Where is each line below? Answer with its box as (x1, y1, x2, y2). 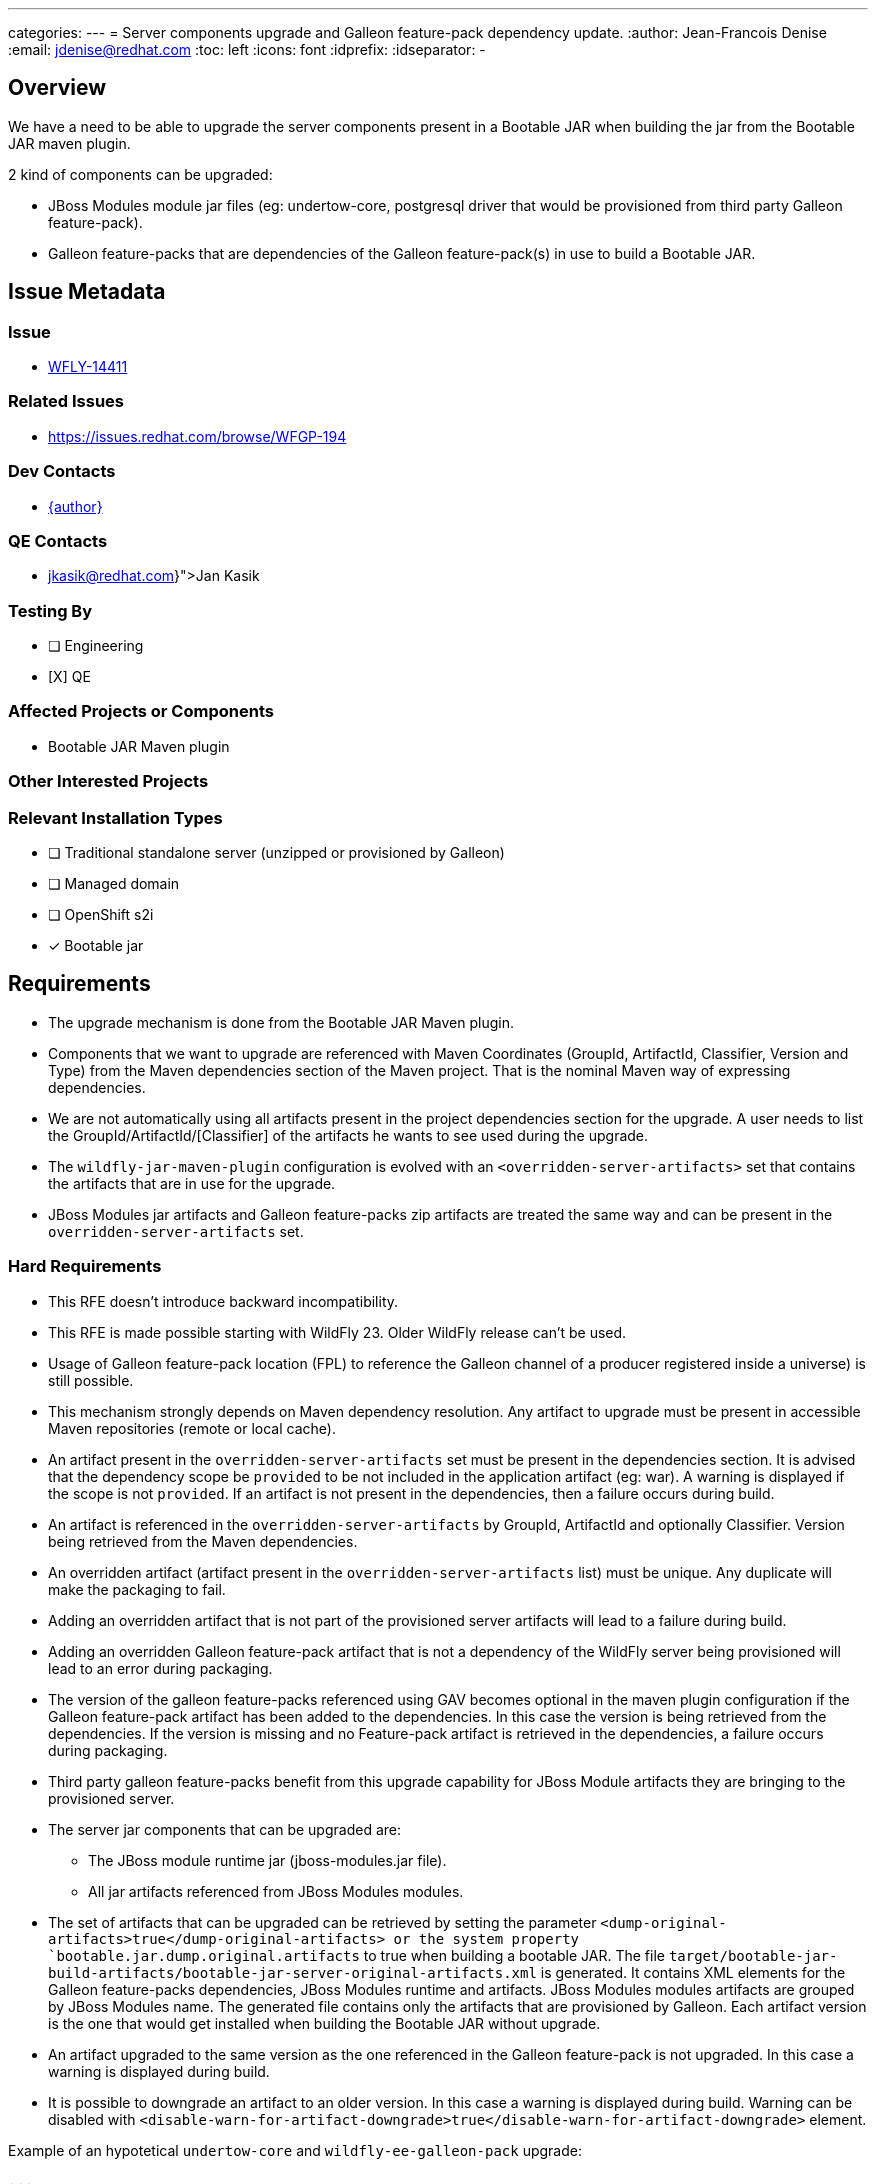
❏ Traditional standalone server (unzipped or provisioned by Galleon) (48, 843, 505, 861)
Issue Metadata (8, 279, 166, 305)
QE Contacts (8, 530, 108, 551)
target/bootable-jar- (668, 1947, 838, 1964)
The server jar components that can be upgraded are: (48, 1820, 402, 1838)
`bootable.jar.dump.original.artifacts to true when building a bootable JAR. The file (48, 1946, 665, 1964)
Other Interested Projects (8, 771, 209, 792)
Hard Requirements (8, 1256, 162, 1277)
